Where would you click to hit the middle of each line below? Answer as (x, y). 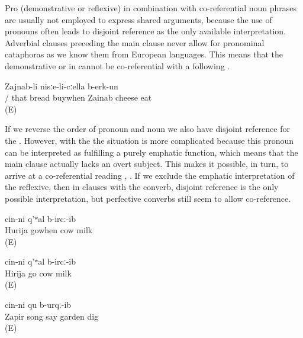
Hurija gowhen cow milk (49, 230)
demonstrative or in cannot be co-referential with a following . (117, 65)
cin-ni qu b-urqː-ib (38, 305)
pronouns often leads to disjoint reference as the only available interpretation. (145, 31)
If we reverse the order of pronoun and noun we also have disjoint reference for (147, 129)
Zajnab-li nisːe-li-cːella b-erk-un (62, 86)
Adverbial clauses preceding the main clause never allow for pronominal (135, 42)
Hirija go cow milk (38, 273)
